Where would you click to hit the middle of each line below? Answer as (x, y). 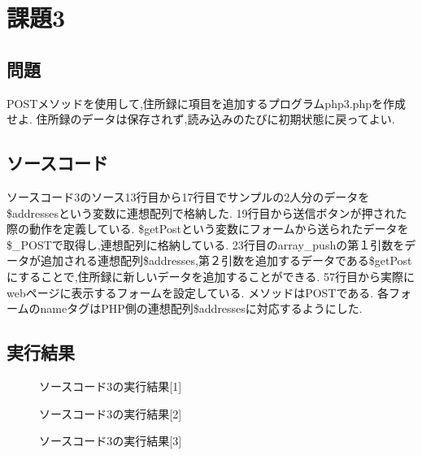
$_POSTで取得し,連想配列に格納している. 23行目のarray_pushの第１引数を (206, 244)
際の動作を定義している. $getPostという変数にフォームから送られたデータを (208, 229)
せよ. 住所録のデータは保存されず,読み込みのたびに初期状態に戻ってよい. (201, 119)
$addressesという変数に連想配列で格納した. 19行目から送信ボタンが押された (207, 212)
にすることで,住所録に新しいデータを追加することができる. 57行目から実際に (211, 276)
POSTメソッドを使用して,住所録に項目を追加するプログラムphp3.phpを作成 (206, 103)
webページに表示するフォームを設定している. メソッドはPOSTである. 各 (198, 292)
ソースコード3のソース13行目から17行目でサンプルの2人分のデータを (188, 196)
